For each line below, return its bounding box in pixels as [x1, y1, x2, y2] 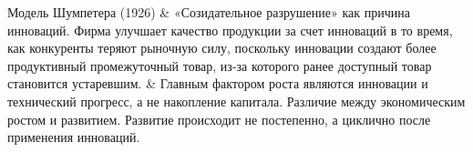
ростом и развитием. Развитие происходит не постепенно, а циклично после [7, 109, 431, 128]
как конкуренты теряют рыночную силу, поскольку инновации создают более [7, 38, 437, 57]
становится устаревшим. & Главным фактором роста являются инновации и [7, 74, 428, 93]
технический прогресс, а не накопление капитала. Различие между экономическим [7, 91, 466, 110]
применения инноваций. [7, 127, 140, 147]
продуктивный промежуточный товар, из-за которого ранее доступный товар [7, 56, 432, 75]
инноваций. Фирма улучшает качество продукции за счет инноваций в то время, [7, 20, 453, 39]
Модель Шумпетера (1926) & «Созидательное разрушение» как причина [7, 3, 410, 21]
